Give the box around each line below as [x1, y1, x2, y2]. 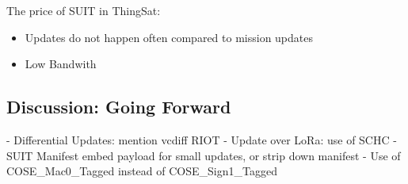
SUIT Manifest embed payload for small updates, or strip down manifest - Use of [6, 147, 401, 163]
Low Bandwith [25, 56, 97, 72]
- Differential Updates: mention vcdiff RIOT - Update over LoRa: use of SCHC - [6, 131, 397, 148]
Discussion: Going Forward [6, 94, 231, 119]
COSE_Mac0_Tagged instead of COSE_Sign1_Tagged [6, 163, 277, 179]
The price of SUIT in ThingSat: [6, 2, 161, 18]
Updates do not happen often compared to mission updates [25, 29, 313, 45]
